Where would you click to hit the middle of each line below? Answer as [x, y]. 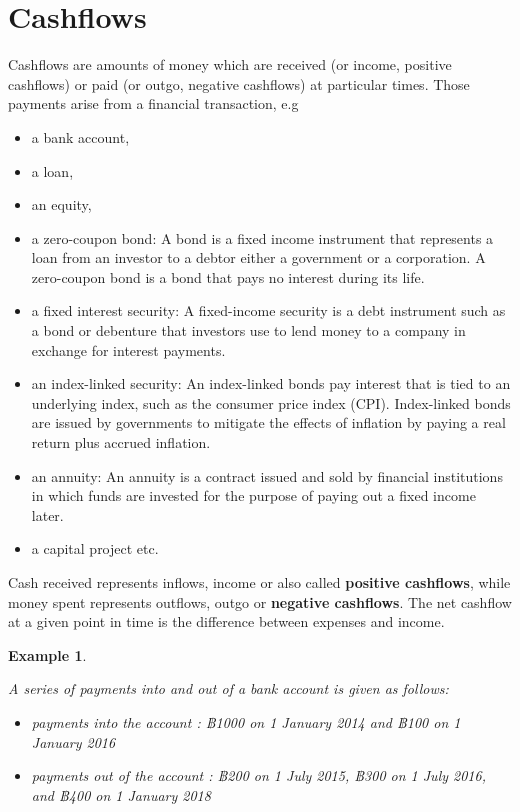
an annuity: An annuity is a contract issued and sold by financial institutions [267, 475]
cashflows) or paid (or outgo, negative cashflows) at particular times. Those [239, 83]
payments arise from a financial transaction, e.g [153, 103]
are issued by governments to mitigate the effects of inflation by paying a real [268, 422]
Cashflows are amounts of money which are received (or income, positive [230, 64]
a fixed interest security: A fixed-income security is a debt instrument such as [268, 310]
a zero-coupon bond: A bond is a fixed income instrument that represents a [262, 237]
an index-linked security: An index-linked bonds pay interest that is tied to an [271, 383]
